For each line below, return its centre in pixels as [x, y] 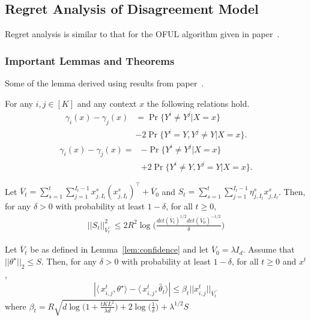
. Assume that [269, 249]
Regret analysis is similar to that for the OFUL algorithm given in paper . [142, 34]
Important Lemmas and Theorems [90, 60]
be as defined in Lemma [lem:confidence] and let [119, 249]
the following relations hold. [198, 103]
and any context [107, 103]
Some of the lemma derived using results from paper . [104, 83]
